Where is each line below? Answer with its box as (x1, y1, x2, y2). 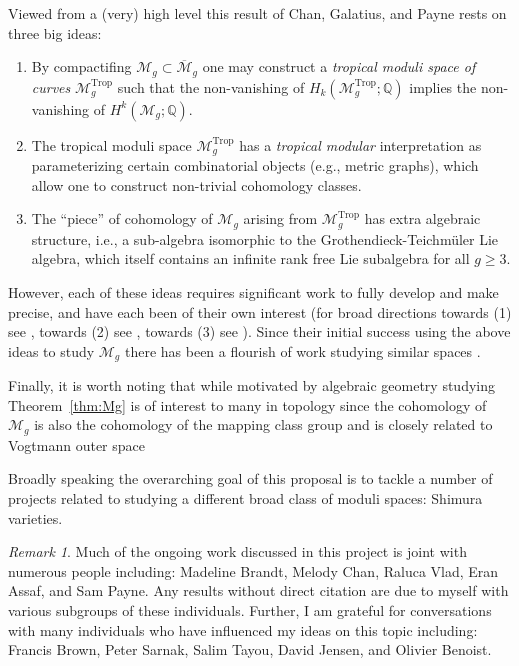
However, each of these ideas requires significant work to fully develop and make (8, 281, 499, 302)
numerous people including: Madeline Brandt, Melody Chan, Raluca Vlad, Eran (8, 560, 499, 581)
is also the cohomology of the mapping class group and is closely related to (34, 414, 493, 435)
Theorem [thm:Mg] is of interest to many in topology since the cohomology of (8, 394, 487, 415)
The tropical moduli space (31, 134, 192, 155)
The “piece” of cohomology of (31, 208, 213, 229)
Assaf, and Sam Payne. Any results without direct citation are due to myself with (8, 580, 509, 601)
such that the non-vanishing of (117, 76, 305, 97)
